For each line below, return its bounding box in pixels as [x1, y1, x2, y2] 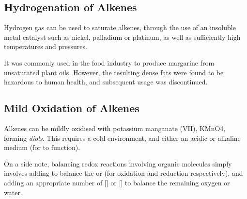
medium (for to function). [4, 142, 80, 152]
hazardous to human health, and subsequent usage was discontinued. [4, 77, 208, 87]
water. [4, 187, 22, 197]
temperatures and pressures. [4, 41, 87, 51]
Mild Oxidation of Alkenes [4, 100, 139, 116]
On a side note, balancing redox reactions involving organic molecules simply [4, 158, 232, 168]
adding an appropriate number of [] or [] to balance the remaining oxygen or [4, 177, 230, 187]
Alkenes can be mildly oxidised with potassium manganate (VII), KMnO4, [4, 123, 226, 133]
